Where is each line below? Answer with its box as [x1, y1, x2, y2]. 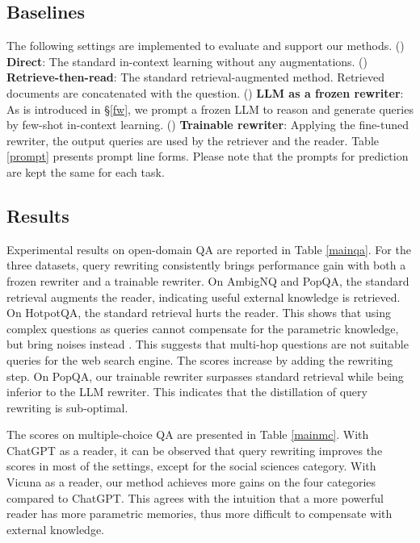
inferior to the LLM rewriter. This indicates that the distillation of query [6, 383, 367, 400]
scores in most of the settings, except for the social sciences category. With [6, 457, 376, 474]
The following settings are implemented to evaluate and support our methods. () [6, 37, 405, 54]
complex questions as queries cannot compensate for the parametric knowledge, [6, 320, 399, 336]
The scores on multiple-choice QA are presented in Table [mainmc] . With [6, 426, 369, 443]
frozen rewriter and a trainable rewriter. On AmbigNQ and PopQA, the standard [6, 272, 409, 289]
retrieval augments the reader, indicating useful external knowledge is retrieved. [6, 288, 401, 305]
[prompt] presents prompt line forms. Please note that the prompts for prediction [6, 148, 409, 165]
